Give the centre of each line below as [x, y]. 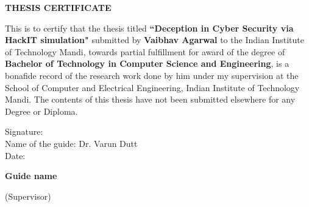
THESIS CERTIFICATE [58, 7]
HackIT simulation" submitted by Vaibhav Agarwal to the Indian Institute [154, 40]
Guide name [31, 176]
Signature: [24, 131]
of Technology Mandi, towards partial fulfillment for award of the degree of [145, 51]
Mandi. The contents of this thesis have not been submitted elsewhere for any [150, 99]
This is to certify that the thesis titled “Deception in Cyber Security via [149, 28]
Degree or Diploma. [41, 111]
